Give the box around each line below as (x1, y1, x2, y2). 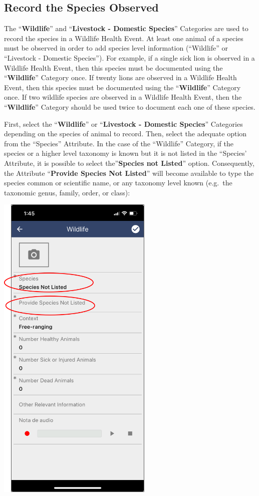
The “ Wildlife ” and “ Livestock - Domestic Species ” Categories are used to (4, 23, 248, 34)
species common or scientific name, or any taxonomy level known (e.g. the (4, 177, 232, 188)
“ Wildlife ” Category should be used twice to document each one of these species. (4, 101, 255, 112)
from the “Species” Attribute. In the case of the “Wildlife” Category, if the (4, 138, 233, 148)
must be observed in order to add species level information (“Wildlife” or (4, 43, 228, 53)
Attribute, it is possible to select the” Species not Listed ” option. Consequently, (4, 157, 254, 168)
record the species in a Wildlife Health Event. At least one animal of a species (4, 33, 243, 43)
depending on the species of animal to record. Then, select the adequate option (4, 128, 247, 139)
